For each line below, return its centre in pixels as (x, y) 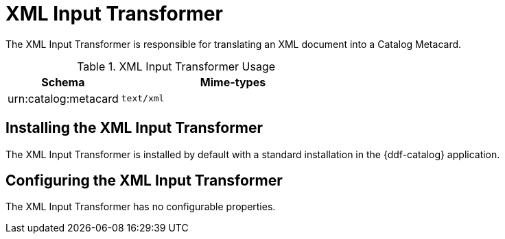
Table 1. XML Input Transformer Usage (176, 66)
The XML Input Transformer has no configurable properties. (141, 207)
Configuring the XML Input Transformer (144, 181)
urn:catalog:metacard (63, 98)
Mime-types (233, 82)
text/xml (143, 99)
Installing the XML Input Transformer (134, 128)
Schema (63, 82)
